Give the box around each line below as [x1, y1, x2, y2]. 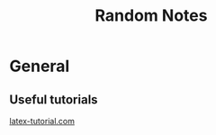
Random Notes [94, 5, 208, 26]
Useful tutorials [9, 92, 98, 107]
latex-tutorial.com [9, 116, 75, 126]
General [9, 56, 70, 76]
